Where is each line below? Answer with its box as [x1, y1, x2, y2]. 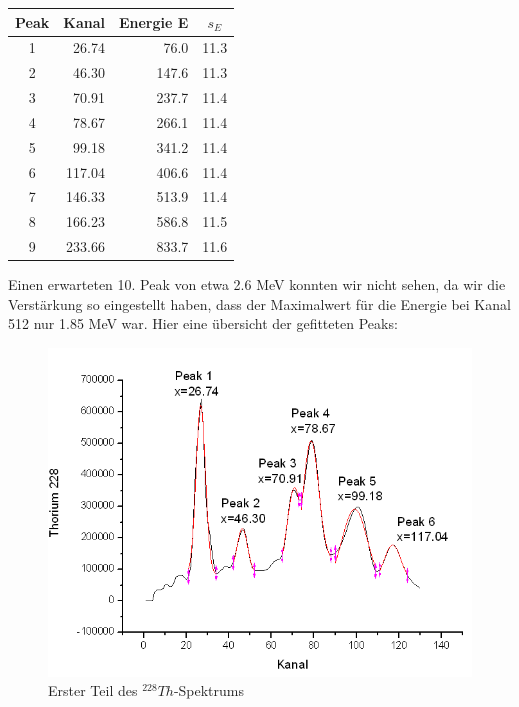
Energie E [118, 11, 189, 32]
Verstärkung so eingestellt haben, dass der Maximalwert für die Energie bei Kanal [8, 293, 511, 314]
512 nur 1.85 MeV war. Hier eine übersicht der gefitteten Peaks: [8, 313, 398, 334]
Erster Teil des [48, 680, 138, 701]
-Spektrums [173, 680, 245, 701]
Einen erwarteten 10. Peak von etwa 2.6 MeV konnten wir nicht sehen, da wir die [8, 274, 506, 295]
